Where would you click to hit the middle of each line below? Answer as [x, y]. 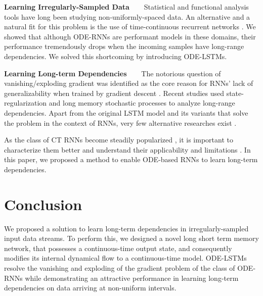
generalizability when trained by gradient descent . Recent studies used [114, 93]
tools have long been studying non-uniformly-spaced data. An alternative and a [127, 16]
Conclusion [43, 204]
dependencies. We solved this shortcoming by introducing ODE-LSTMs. [116, 56]
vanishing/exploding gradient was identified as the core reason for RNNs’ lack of [129, 83]
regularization [26, 103]
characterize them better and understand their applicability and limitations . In [127, 149]
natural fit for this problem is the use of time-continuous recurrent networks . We [130, 27]
